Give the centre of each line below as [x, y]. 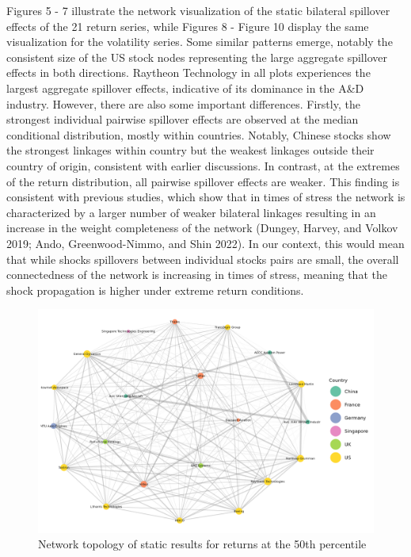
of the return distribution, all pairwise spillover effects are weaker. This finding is [203, 181]
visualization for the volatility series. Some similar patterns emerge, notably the [200, 42]
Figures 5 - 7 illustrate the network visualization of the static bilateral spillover [198, 10]
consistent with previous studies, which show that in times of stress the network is [206, 197]
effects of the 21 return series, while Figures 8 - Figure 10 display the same [188, 26]
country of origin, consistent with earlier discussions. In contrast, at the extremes [203, 165]
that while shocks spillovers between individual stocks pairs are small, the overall [203, 259]
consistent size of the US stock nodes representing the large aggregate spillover [197, 57]
